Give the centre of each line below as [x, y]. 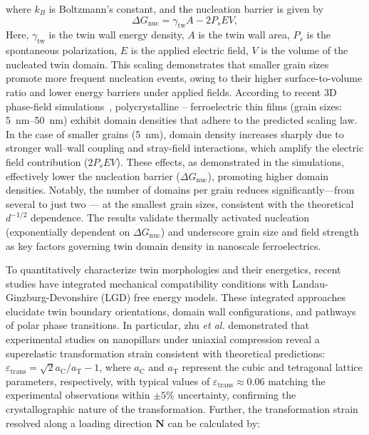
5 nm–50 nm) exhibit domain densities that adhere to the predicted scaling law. [182, 120]
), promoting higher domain [268, 175]
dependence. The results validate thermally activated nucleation [170, 217]
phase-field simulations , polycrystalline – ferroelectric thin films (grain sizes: [174, 106]
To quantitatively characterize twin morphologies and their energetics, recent [173, 269]
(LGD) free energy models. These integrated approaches [223, 297]
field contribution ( [47, 161]
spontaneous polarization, [62, 50]
